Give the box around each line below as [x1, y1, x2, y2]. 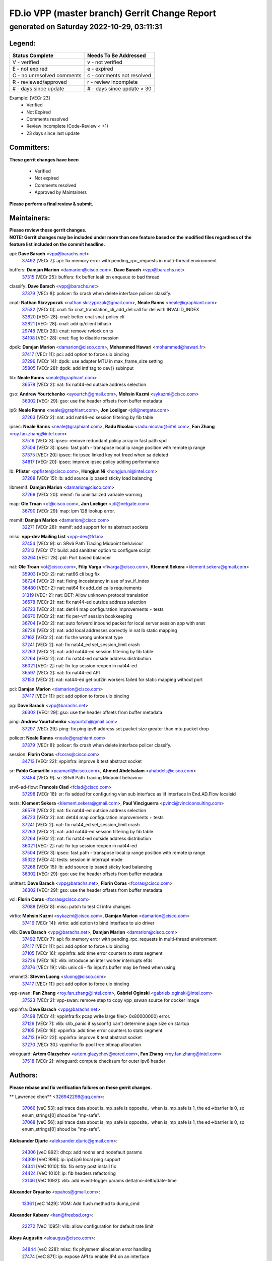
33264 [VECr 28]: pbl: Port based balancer [22, 554, 111, 560]
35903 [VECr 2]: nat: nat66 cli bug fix [22, 570, 100, 577]
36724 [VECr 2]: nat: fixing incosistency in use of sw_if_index [22, 578, 150, 584]
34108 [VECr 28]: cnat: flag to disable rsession [22, 334, 119, 340]
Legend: [9, 39, 36, 47]
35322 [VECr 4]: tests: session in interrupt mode [22, 856, 123, 863]
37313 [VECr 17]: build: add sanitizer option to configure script [22, 547, 151, 553]
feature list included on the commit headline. [9, 241, 105, 247]
